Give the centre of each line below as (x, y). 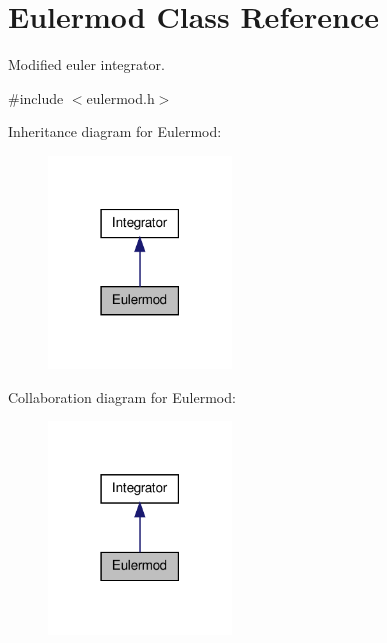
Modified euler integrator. (86, 64)
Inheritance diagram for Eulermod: (115, 131)
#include (36, 97)
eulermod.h (120, 97)
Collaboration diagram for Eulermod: (122, 396)
